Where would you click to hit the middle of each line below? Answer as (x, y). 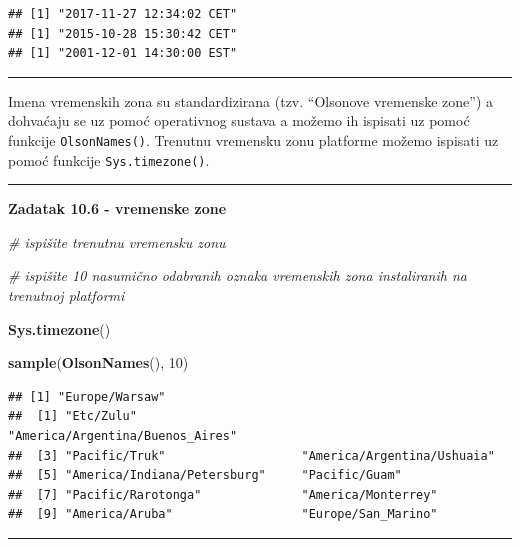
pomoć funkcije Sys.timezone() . (109, 159)
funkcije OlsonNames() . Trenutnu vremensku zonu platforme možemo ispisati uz (253, 139)
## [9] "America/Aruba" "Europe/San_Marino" (223, 514)
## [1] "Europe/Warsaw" (87, 396)
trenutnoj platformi (66, 295)
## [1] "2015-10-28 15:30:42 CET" (123, 33)
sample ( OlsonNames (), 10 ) (98, 362)
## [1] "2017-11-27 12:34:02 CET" (123, 14)
